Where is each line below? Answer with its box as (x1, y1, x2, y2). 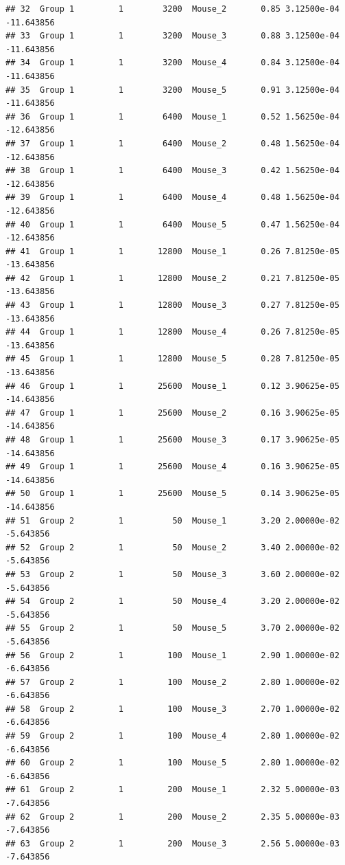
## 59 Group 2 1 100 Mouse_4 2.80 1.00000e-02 (5, 731, 340, 741)
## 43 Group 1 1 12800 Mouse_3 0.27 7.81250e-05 (5, 300, 340, 311)
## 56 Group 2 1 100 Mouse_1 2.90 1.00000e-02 (5, 650, 340, 660)
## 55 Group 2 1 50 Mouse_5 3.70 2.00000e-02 (5, 623, 340, 633)
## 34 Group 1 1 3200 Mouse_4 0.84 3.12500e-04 (5, 58, 340, 68)
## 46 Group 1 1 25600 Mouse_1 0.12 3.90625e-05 (5, 381, 340, 391)
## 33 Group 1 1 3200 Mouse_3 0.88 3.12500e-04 (5, 31, 340, 41)
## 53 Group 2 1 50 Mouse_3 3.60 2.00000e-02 (5, 569, 340, 579)
